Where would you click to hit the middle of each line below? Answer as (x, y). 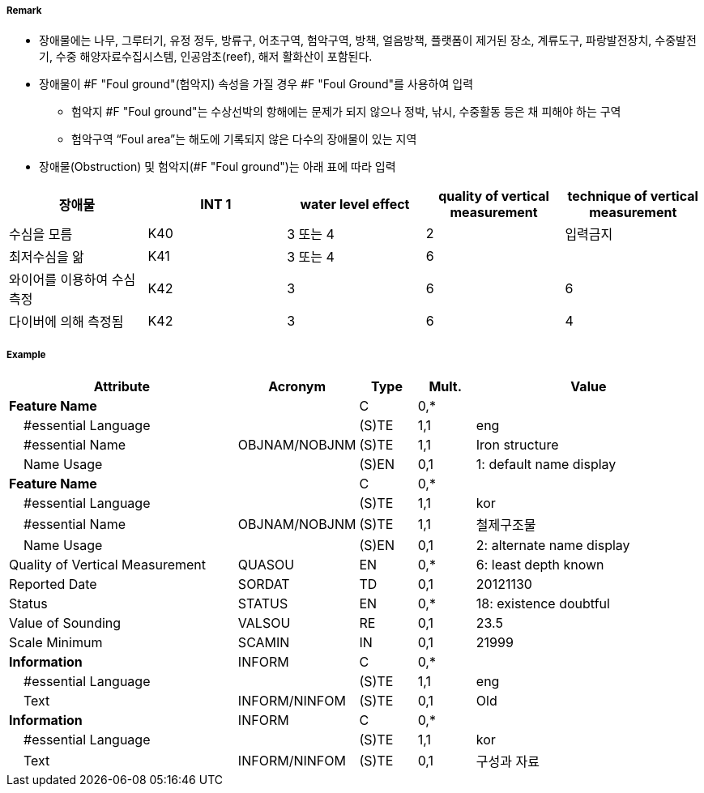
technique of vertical (633, 196)
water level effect (355, 205)
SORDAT (264, 584)
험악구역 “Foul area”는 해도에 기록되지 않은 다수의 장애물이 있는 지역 (244, 139)
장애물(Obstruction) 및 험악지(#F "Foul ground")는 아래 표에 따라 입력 (218, 167)
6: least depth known (540, 565)
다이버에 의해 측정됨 (66, 322)
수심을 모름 (41, 234)
